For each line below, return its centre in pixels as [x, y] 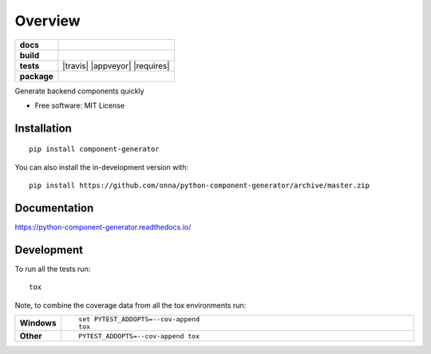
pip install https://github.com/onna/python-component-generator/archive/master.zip [200, 186]
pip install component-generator [94, 149]
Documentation [54, 208]
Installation [43, 128]
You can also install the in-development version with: [102, 167]
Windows [38, 323]
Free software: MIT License [80, 105]
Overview [47, 21]
